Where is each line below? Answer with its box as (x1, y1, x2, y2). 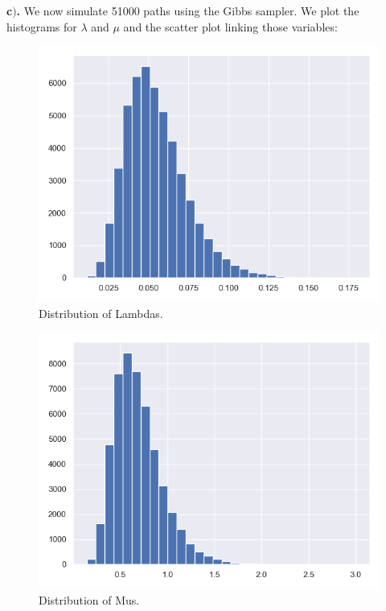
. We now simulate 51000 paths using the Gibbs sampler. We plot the (16, 2, 359, 19)
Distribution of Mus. (39, 591, 140, 608)
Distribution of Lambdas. (39, 304, 163, 321)
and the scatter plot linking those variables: (123, 18, 338, 35)
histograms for (6, 18, 77, 35)
